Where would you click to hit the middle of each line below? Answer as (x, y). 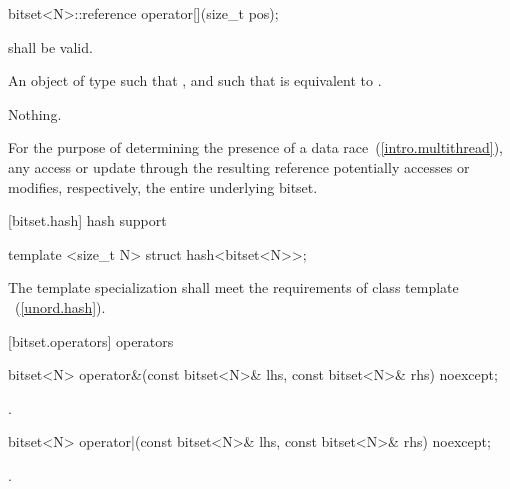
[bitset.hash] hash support (87, 220)
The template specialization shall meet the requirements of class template (233, 287)
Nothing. (35, 113)
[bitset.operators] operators (91, 340)
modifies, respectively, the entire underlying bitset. (163, 186)
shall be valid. (50, 46)
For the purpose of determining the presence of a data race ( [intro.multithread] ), (255, 147)
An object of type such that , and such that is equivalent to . (195, 80)
